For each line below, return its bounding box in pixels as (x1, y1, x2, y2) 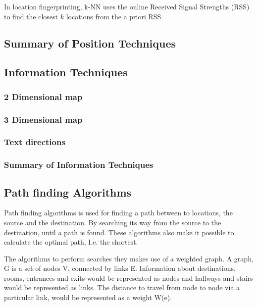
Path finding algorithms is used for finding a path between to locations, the (4, 207, 233, 218)
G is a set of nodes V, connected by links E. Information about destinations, (4, 263, 236, 273)
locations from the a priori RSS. (66, 11, 163, 21)
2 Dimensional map (4, 90, 83, 102)
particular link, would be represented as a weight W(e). (4, 292, 172, 303)
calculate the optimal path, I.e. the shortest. (4, 237, 138, 247)
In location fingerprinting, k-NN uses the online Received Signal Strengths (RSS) (4, 1, 250, 11)
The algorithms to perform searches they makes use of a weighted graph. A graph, (4, 253, 254, 263)
